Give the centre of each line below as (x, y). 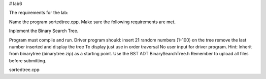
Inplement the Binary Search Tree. (44, 31)
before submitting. (28, 60)
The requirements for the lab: (39, 13)
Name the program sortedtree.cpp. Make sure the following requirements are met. (92, 22)
